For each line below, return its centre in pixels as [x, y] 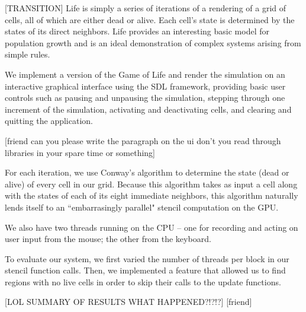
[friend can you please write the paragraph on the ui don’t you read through [143, 140]
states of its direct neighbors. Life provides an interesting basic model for [137, 31]
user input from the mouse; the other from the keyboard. [108, 239]
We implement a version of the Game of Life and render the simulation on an [145, 74]
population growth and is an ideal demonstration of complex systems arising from [153, 42]
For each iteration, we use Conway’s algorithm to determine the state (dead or [147, 172]
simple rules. [28, 54]
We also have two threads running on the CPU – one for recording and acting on [152, 227]
